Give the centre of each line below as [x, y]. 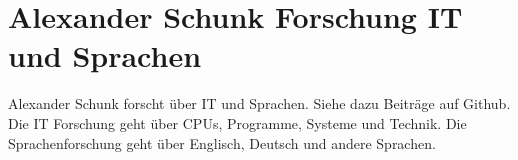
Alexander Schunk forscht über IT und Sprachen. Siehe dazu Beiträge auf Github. [259, 103]
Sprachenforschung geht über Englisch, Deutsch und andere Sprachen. [222, 142]
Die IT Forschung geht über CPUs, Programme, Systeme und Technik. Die [237, 122]
